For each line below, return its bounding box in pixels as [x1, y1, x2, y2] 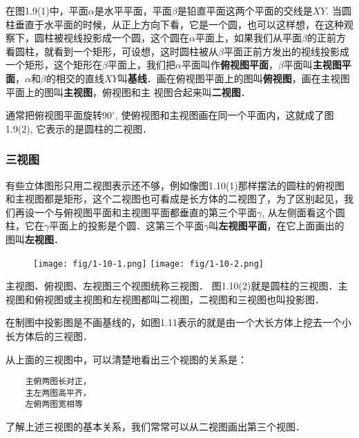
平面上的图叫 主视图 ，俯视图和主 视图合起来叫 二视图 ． [6, 84, 251, 99]
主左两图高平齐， [25, 388, 91, 398]
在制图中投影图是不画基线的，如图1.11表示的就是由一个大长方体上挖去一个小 [6, 315, 351, 330]
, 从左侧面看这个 [262, 204, 336, 219]
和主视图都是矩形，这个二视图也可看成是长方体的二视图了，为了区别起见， [6, 191, 344, 206]
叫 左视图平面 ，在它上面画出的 [208, 218, 345, 233]
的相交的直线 [46, 70, 104, 85]
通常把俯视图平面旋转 [6, 108, 102, 122]
